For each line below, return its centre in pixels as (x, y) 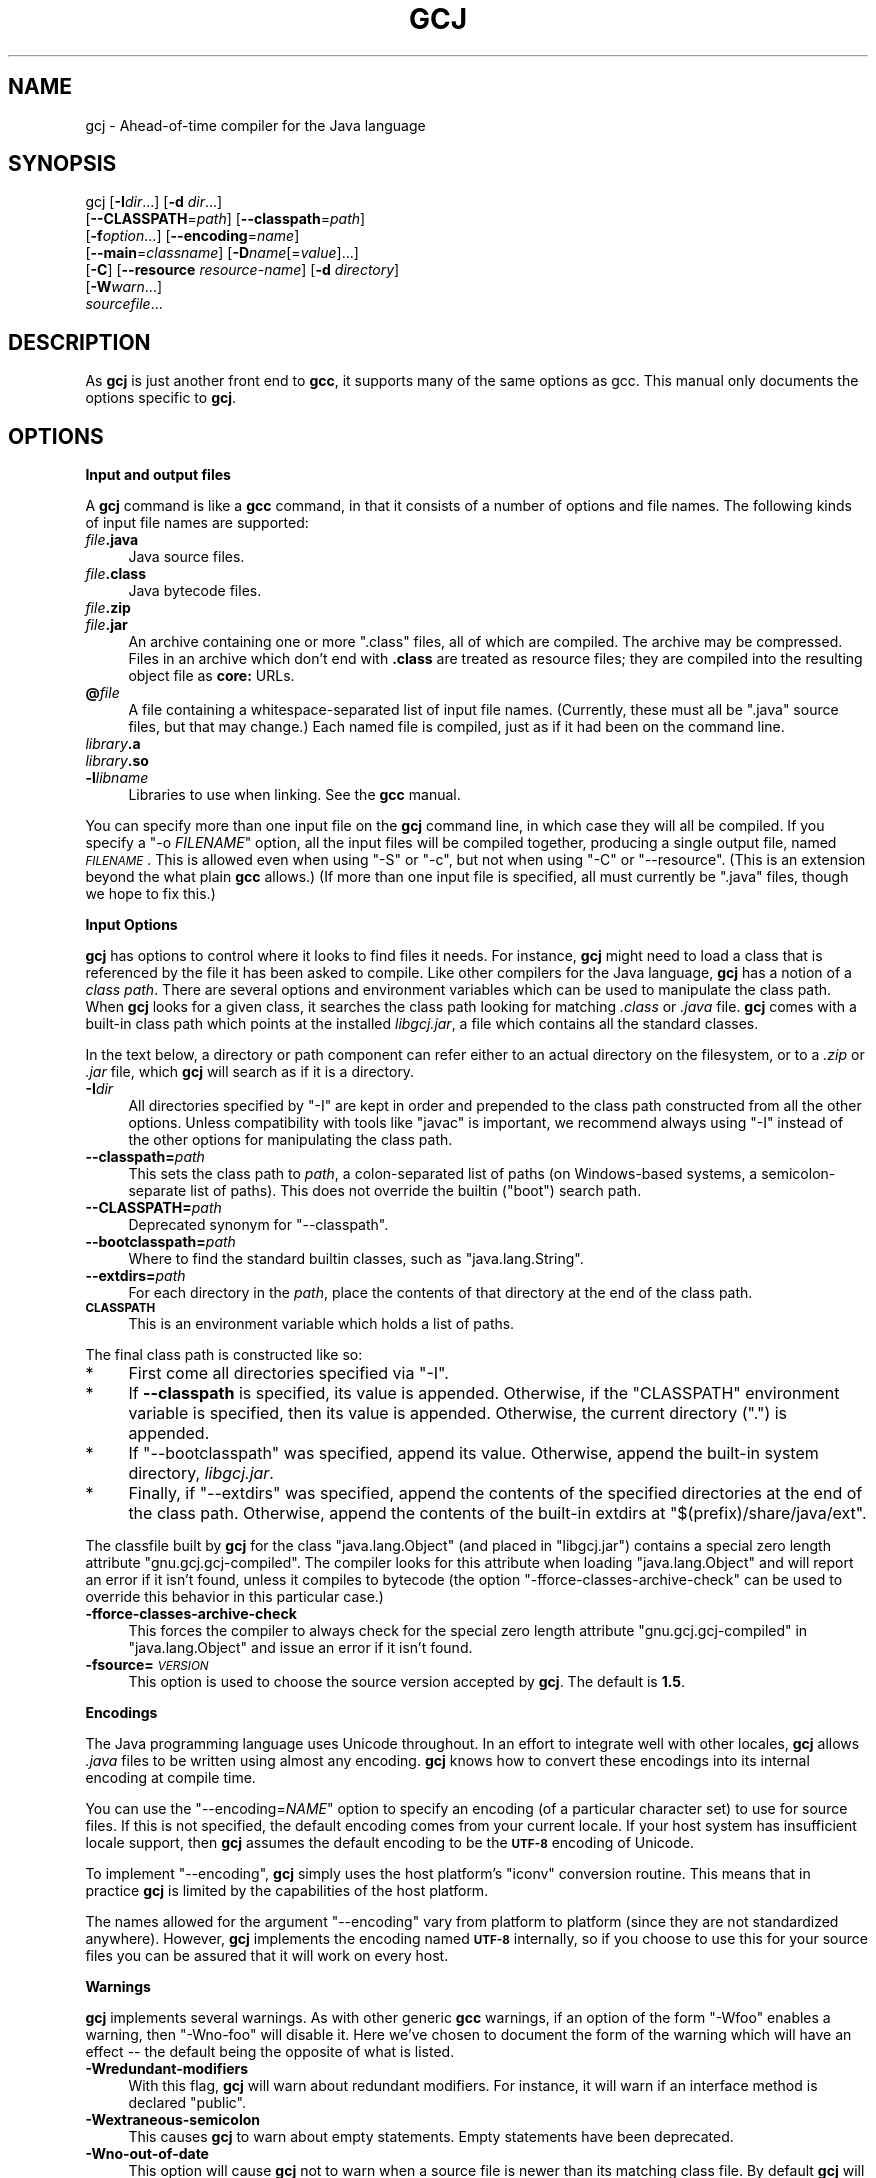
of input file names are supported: (197, 523)
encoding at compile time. (170, 1778)
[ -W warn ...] (124, 287)
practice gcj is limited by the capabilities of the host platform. (287, 1891)
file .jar (106, 625)
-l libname (117, 778)
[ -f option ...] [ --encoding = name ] (192, 236)
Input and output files (158, 475)
